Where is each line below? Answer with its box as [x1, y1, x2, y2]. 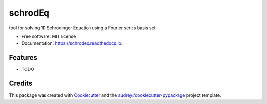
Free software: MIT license [21, 34, 76, 39]
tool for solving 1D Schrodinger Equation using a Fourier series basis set [9, 25, 156, 31]
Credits [9, 79, 33, 88]
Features [9, 53, 37, 62]
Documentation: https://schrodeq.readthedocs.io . [21, 40, 123, 46]
